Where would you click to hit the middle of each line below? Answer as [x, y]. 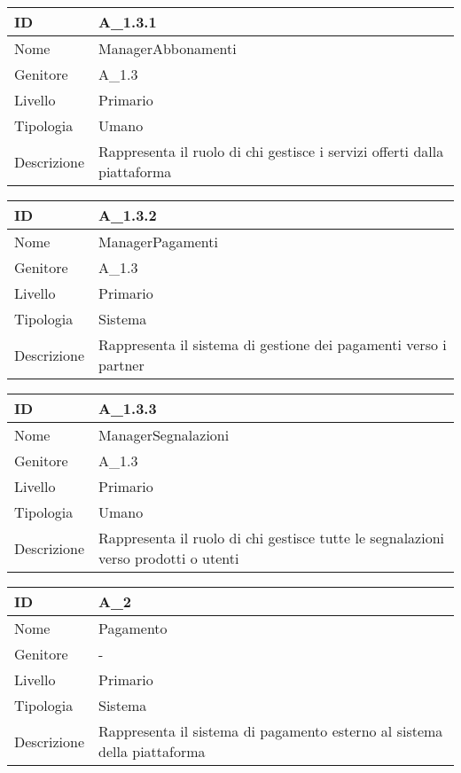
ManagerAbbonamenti [168, 48]
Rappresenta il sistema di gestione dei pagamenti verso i [273, 344]
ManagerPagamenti [158, 242]
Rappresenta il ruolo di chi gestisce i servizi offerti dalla [271, 151]
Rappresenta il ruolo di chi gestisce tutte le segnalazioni [271, 538]
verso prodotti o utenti [169, 558]
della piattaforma [152, 751]
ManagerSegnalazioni [164, 435]
